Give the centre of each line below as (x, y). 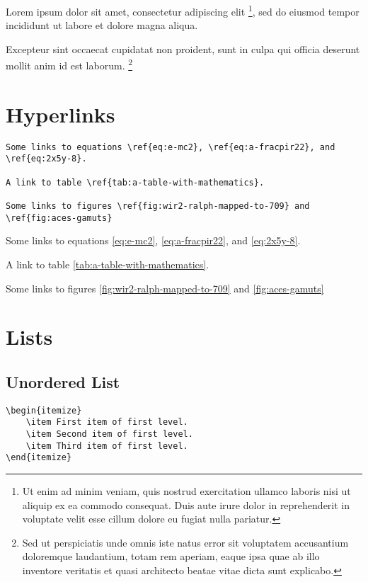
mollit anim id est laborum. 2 (69, 64)
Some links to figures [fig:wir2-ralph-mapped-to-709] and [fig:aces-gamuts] (165, 288)
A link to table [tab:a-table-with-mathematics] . (108, 264)
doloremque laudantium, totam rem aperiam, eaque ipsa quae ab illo (171, 556)
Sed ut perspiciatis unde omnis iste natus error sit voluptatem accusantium (185, 542)
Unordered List (63, 381)
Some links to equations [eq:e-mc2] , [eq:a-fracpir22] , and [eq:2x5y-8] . (153, 240)
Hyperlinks (61, 114)
